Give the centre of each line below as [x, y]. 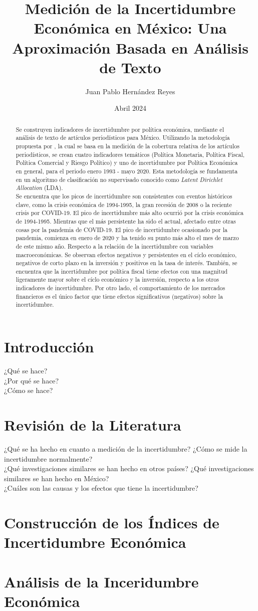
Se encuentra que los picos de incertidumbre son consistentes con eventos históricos [124, 196]
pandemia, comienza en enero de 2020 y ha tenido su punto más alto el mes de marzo [127, 238]
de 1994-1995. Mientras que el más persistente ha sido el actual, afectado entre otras [126, 221]
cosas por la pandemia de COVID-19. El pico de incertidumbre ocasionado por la [121, 229]
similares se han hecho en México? [57, 478]
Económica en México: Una [130, 28]
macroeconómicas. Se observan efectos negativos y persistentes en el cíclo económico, [126, 254]
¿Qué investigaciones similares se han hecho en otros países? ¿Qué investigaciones [129, 468]
